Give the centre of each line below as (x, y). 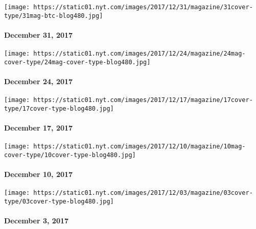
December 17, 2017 (39, 128)
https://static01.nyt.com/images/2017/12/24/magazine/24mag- (139, 54)
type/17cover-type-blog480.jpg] (59, 108)
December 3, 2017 (37, 221)
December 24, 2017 (39, 81)
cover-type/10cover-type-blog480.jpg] (70, 155)
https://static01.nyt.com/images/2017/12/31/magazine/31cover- (143, 7)
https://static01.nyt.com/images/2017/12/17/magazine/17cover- (143, 100)
